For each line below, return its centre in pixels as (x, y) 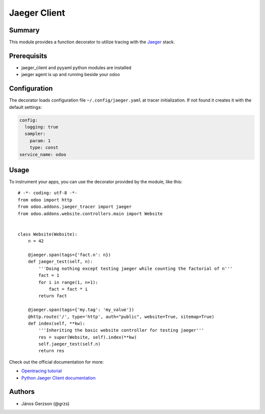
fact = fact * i (68, 289)
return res (52, 351)
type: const (44, 148)
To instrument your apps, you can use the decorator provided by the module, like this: (96, 182)
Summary (24, 30)
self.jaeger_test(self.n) (69, 344)
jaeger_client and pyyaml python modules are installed (76, 67)
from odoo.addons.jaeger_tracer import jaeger (75, 207)
